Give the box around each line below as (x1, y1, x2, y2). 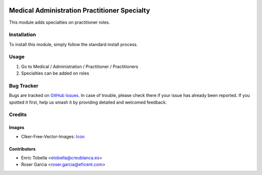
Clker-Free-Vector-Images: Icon (21, 133, 85, 139)
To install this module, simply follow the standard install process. (9, 41, 138, 47)
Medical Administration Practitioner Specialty (9, 6, 150, 15)
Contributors (9, 146, 36, 152)
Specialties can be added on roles (21, 70, 89, 76)
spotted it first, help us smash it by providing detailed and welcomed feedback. (9, 99, 167, 105)
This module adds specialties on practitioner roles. (9, 19, 110, 25)
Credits (9, 111, 27, 118)
